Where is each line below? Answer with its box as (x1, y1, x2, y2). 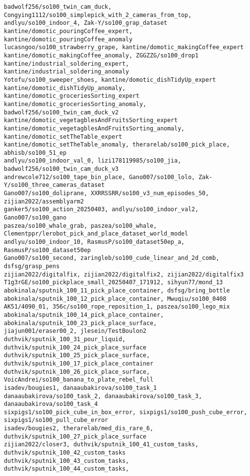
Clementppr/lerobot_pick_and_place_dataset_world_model (4, 230, 188, 238)
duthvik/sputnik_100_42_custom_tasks (4, 449, 126, 457)
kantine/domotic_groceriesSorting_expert (4, 92, 140, 100)
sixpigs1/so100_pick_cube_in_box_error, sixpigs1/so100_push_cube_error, (4, 408, 248, 416)
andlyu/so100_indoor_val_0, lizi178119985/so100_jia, (4, 157, 182, 165)
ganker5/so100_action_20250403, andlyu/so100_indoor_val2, (4, 206, 199, 213)
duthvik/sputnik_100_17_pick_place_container (4, 360, 153, 367)
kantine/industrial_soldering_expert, (4, 60, 129, 67)
